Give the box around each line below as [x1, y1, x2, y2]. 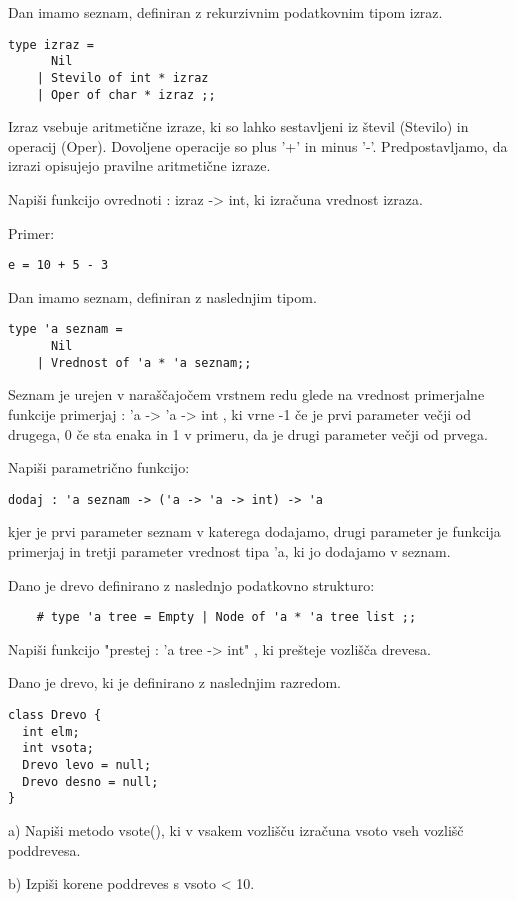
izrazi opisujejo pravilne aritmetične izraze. [8, 155, 271, 176]
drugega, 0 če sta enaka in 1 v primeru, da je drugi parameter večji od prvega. [8, 423, 488, 444]
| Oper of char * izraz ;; [36, 87, 216, 102]
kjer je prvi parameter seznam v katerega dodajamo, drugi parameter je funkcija [8, 521, 501, 542]
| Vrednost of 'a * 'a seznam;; [36, 355, 252, 370]
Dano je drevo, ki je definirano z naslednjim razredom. [8, 672, 341, 693]
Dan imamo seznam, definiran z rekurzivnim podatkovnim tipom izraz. [8, 2, 443, 22]
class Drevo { [8, 708, 102, 723]
